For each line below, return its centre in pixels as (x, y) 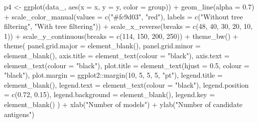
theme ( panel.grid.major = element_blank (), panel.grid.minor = (102, 46)
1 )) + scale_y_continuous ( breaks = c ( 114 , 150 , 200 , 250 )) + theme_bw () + (121, 36)
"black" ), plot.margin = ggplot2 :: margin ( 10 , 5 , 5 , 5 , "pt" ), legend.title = (113, 75)
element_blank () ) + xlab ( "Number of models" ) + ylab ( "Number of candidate (123, 104)
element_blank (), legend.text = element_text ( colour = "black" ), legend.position (127, 84)
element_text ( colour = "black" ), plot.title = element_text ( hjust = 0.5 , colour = (127, 65)
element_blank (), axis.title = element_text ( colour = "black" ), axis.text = (117, 55)
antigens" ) (19, 114)
